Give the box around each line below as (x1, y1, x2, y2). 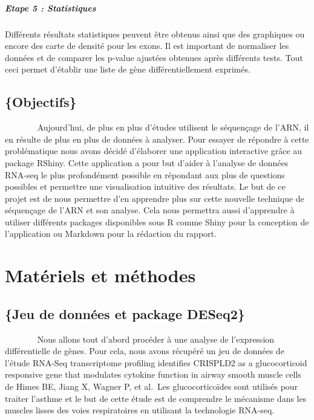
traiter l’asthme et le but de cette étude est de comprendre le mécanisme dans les (5, 392, 307, 404)
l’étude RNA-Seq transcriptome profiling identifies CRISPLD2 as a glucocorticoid (5, 356, 307, 369)
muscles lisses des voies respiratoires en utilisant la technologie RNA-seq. (5, 404, 275, 416)
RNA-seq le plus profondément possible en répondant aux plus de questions (5, 168, 285, 181)
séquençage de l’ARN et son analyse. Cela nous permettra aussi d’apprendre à (5, 204, 295, 216)
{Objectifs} (5, 92, 77, 111)
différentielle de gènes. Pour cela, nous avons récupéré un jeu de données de (5, 344, 284, 357)
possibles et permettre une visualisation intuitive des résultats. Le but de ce (5, 180, 286, 193)
